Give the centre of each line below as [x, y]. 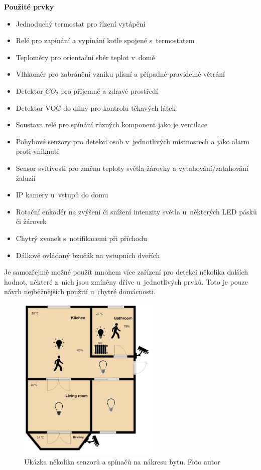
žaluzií [26, 178]
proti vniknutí [37, 151]
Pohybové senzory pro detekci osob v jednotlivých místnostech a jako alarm [133, 141]
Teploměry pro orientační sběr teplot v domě [85, 57]
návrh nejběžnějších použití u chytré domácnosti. [80, 291]
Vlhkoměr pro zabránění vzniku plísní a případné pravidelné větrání [120, 74]
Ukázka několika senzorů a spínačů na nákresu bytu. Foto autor [122, 461]
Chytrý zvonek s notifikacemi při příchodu [81, 238]
